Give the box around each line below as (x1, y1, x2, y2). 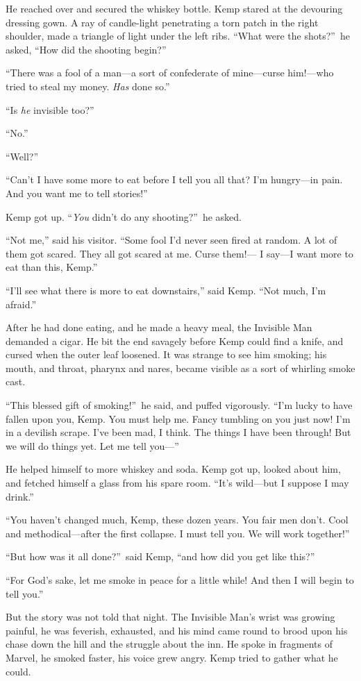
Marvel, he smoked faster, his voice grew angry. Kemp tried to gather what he (6, 650, 338, 664)
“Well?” (6, 149, 39, 163)
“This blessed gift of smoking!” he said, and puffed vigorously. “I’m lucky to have (6, 398, 353, 412)
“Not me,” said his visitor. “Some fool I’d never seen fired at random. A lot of (6, 233, 337, 247)
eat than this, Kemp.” (6, 260, 98, 274)
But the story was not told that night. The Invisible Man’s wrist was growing (6, 609, 335, 624)
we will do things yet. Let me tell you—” (6, 438, 179, 453)
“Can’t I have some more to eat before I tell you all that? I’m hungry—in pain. (6, 172, 343, 187)
